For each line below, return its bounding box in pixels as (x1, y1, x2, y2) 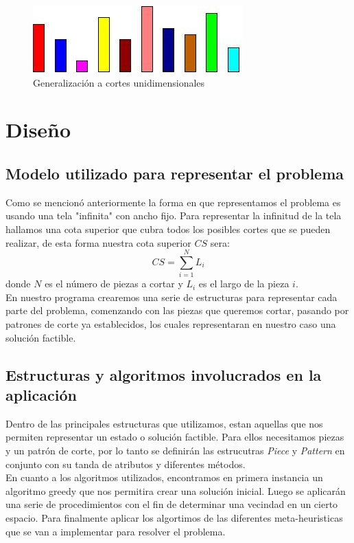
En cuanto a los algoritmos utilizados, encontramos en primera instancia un (5, 470, 323, 485)
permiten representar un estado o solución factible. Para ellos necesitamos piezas (5, 430, 344, 444)
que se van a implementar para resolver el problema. (5, 524, 226, 538)
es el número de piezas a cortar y (45, 276, 183, 291)
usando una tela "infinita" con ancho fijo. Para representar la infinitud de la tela (5, 208, 342, 223)
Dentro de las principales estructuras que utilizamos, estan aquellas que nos (5, 416, 323, 430)
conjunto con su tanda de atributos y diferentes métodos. (5, 456, 246, 471)
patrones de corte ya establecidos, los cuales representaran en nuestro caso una (5, 317, 336, 331)
